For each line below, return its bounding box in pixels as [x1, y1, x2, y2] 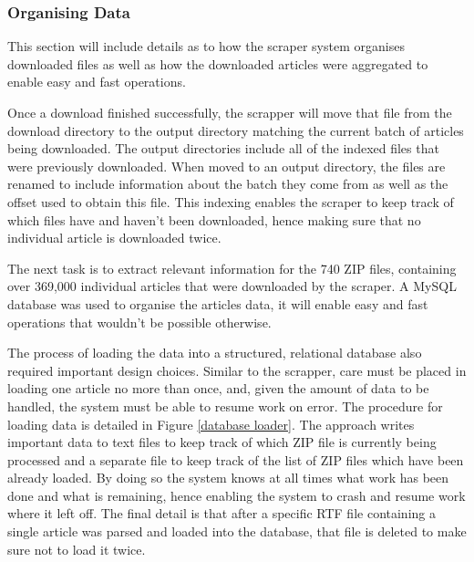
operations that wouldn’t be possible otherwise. [7, 312, 272, 331]
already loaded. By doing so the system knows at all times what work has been [7, 468, 449, 487]
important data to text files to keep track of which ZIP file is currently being [7, 432, 437, 452]
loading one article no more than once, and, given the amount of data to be [7, 379, 429, 398]
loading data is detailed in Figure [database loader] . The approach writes [7, 414, 415, 433]
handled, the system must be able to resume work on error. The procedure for [7, 396, 443, 415]
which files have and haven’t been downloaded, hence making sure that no [7, 210, 421, 229]
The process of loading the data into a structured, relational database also [7, 343, 422, 362]
